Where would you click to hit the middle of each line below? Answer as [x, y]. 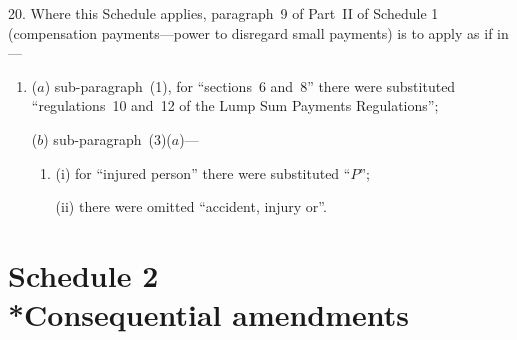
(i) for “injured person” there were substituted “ [203, 172]
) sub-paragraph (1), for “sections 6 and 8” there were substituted [250, 85]
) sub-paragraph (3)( [107, 138]
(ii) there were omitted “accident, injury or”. [191, 206]
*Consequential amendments [209, 314]
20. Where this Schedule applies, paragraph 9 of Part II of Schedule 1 [223, 13]
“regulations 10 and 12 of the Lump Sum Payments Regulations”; [235, 105]
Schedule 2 [83, 274]
